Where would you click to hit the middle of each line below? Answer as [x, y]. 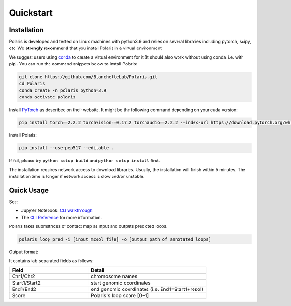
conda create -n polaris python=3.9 [63, 90]
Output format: [24, 252]
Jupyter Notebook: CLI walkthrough [57, 210]
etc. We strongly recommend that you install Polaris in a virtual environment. [86, 48]
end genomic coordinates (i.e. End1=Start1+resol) [147, 289]
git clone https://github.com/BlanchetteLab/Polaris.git [88, 77]
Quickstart [31, 13]
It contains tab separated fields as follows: [51, 261]
